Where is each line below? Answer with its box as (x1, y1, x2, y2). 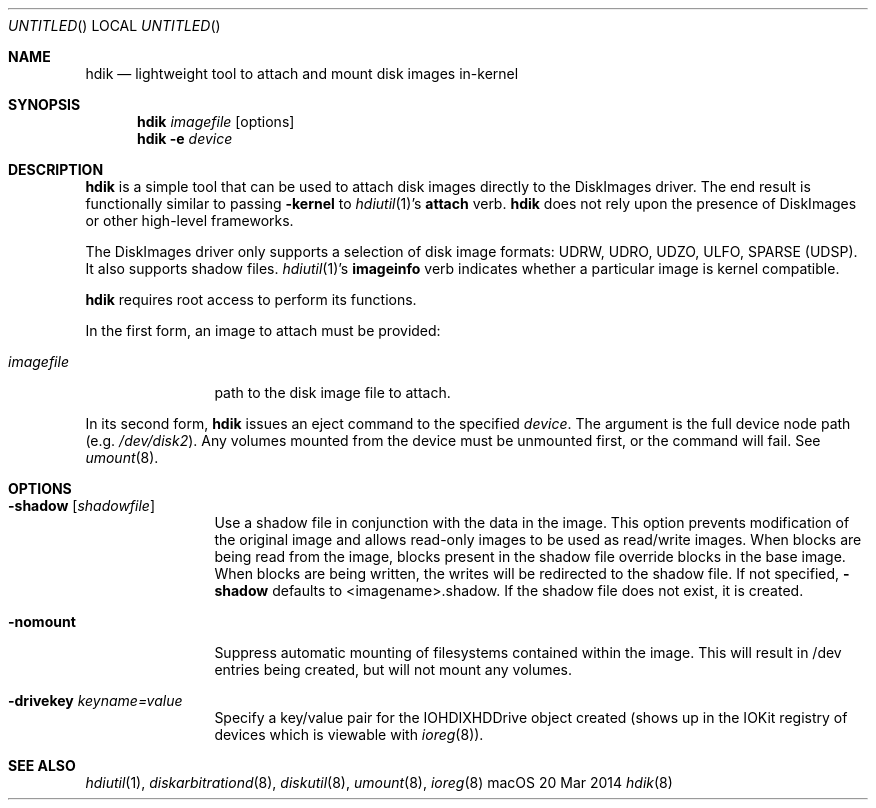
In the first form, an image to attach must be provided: (85, 322, 441, 339)
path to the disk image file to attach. (214, 384, 451, 401)
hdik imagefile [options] (137, 113, 295, 130)
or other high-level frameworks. (85, 212, 294, 229)
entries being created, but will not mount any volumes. (214, 661, 573, 678)
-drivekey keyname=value (8, 692, 183, 709)
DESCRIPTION (8, 161, 104, 178)
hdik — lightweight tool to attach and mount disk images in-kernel (85, 65, 519, 82)
